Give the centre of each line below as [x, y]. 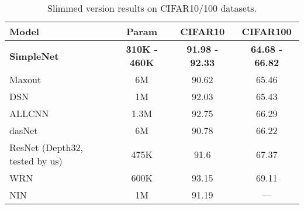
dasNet [24, 130]
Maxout [25, 79]
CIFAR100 [267, 31]
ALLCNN [29, 113]
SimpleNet [34, 56]
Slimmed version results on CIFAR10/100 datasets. [152, 8]
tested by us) [36, 161]
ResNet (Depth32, [46, 147]
